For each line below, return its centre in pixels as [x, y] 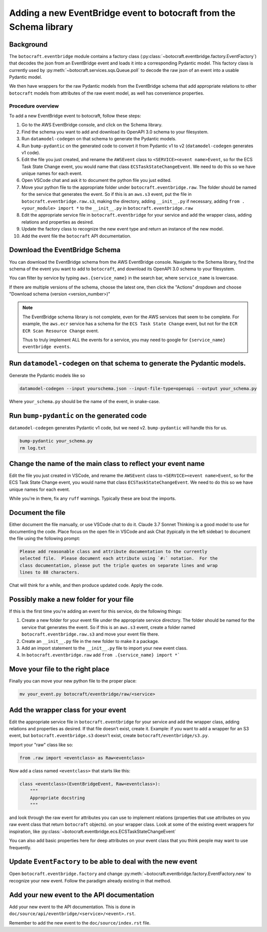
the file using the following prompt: [45, 538]
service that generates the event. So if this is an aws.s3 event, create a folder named [108, 627]
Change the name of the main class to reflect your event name [107, 464]
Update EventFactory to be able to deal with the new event [103, 862]
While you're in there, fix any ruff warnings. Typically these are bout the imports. [93, 499]
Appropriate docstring [57, 798]
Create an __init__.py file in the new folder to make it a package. [90, 641]
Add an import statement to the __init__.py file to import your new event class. [105, 648]
